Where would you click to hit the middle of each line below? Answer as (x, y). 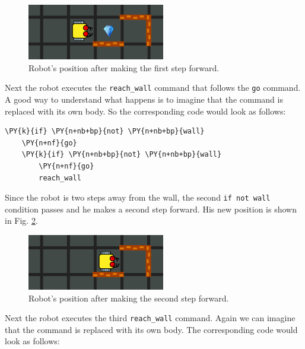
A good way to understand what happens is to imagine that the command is (144, 99)
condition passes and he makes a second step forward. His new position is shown (151, 209)
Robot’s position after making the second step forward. (129, 298)
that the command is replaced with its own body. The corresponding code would (151, 329)
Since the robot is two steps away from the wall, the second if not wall (138, 197)
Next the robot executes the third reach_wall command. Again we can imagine (150, 318)
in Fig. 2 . (21, 220)
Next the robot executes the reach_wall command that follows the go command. (153, 88)
